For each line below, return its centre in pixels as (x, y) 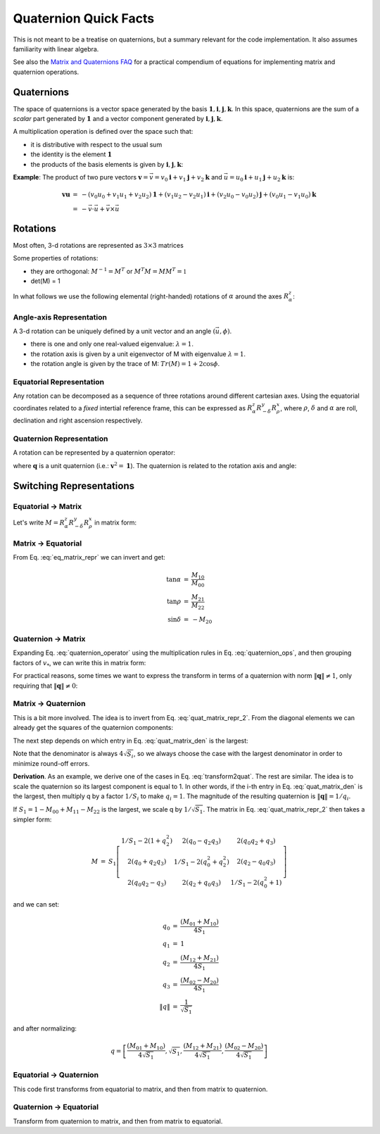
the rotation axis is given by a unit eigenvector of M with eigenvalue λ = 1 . (138, 354)
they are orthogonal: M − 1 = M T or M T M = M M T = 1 (108, 271)
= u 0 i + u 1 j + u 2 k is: (262, 178)
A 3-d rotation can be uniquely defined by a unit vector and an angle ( (114, 331)
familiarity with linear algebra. (56, 49)
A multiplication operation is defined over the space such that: (103, 132)
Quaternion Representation (61, 439)
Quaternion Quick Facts (84, 18)
